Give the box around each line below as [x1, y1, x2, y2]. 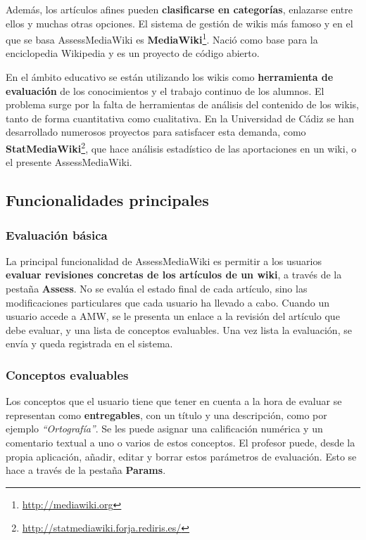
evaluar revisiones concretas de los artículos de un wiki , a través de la [6, 267, 342, 282]
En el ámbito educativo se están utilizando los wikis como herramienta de [6, 70, 334, 84]
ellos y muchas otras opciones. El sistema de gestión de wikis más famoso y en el [6, 15, 353, 30]
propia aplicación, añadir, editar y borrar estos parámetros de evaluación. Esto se [6, 449, 357, 463]
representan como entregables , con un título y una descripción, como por [6, 407, 327, 422]
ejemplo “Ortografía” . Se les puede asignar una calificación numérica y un [6, 421, 323, 436]
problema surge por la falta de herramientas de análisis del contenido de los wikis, [6, 97, 359, 112]
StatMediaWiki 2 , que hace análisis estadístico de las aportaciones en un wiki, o [6, 139, 357, 155]
